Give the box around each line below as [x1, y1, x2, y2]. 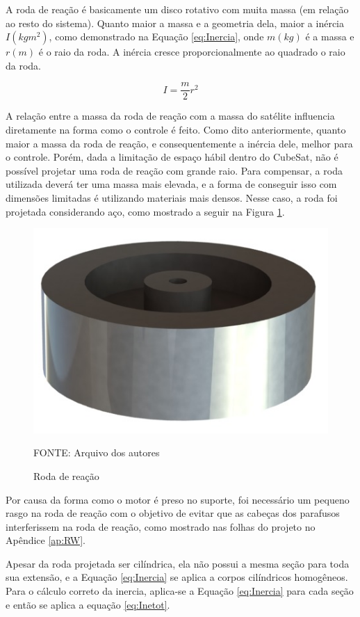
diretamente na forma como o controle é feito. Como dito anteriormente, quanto [6, 122, 346, 137]
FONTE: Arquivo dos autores [33, 445, 160, 460]
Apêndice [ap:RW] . [6, 533, 85, 547]
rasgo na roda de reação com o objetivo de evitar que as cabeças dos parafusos [6, 506, 340, 520]
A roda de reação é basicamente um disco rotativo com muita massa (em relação [6, 2, 349, 16]
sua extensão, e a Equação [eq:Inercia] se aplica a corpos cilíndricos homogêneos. [6, 570, 348, 584]
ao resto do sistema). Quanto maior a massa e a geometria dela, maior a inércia [6, 15, 345, 30]
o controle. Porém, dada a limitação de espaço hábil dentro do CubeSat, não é [6, 150, 338, 164]
